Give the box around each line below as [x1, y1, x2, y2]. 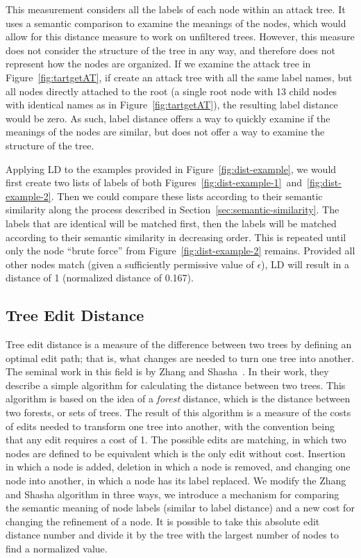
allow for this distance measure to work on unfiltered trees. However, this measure [6, 29, 355, 44]
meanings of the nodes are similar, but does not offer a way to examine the [6, 124, 325, 139]
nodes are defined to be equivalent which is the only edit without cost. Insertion [6, 445, 346, 460]
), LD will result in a [261, 256, 349, 271]
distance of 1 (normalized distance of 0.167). [6, 270, 194, 285]
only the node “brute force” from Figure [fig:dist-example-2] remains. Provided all [6, 243, 355, 258]
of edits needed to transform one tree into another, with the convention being [6, 418, 335, 433]
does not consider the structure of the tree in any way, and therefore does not [6, 42, 335, 57]
